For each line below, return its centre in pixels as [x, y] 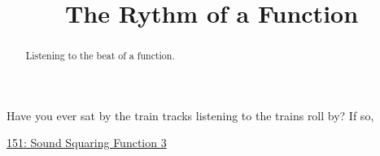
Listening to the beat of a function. [100, 56]
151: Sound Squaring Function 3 [87, 143]
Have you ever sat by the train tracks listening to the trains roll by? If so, [190, 115]
